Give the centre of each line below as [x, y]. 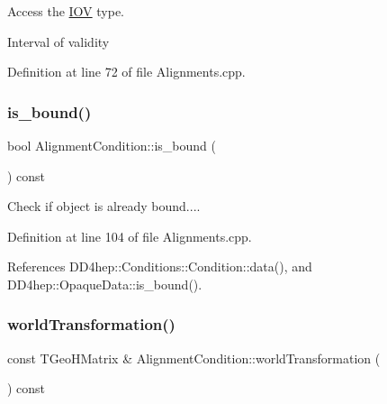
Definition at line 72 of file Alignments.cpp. [126, 72]
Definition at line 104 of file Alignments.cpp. [130, 236]
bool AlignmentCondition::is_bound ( [112, 145]
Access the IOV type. [66, 11]
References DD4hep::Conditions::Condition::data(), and [160, 266]
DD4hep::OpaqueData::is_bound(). [105, 284]
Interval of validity [58, 41]
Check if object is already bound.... [104, 206]
